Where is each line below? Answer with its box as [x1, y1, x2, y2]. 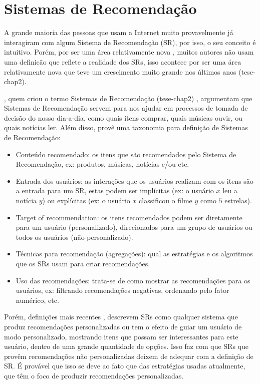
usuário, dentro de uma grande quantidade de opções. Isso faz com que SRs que [4, 341, 248, 351]
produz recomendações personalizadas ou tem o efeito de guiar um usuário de [4, 321, 242, 331]
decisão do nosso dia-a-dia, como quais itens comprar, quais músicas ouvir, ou [4, 112, 242, 123]
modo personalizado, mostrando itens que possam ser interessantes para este [4, 331, 238, 341]
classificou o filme [139, 195, 192, 206]
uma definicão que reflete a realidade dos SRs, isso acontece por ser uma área [4, 56, 241, 67]
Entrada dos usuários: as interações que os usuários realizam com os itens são [16, 175, 253, 186]
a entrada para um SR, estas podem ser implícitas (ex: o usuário [16, 185, 214, 196]
